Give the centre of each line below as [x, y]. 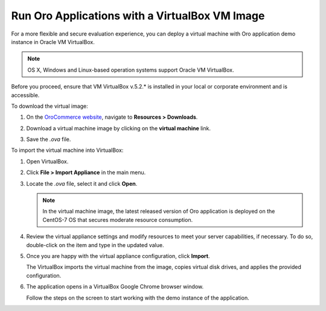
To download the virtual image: [50, 106]
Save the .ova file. [49, 139]
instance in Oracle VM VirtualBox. [53, 42]
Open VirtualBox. [47, 161]
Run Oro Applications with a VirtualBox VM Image [138, 16]
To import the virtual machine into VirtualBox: [67, 150]
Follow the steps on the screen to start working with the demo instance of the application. [138, 298]
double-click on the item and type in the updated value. [95, 245]
